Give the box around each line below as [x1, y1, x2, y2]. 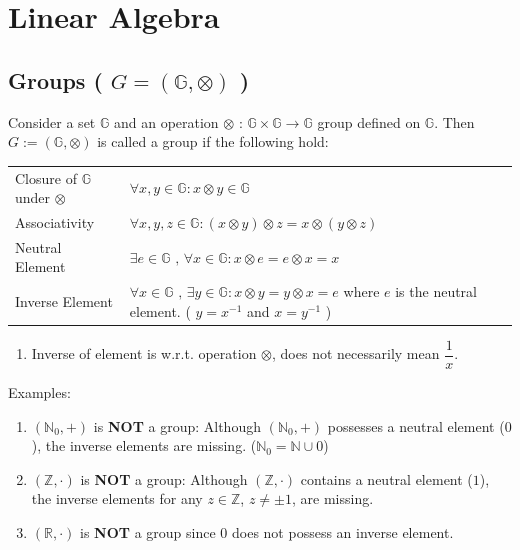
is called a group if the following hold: [97, 131, 329, 152]
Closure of [15, 167, 77, 188]
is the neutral [395, 281, 477, 302]
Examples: [8, 381, 71, 402]
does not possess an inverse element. [231, 521, 454, 542]
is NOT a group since [80, 521, 216, 542]
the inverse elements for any [31, 488, 203, 509]
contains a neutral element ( [300, 468, 473, 489]
